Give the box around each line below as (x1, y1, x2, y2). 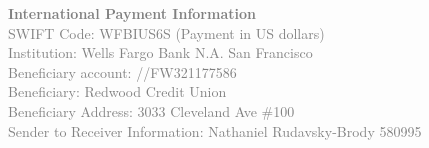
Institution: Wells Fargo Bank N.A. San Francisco (8, 42, 313, 63)
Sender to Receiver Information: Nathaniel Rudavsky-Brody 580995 (8, 120, 422, 141)
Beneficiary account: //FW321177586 (8, 61, 237, 82)
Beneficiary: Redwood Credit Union (8, 81, 227, 102)
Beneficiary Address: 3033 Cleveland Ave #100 (8, 100, 295, 121)
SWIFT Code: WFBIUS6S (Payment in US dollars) (8, 22, 325, 43)
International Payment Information (8, 3, 256, 23)
